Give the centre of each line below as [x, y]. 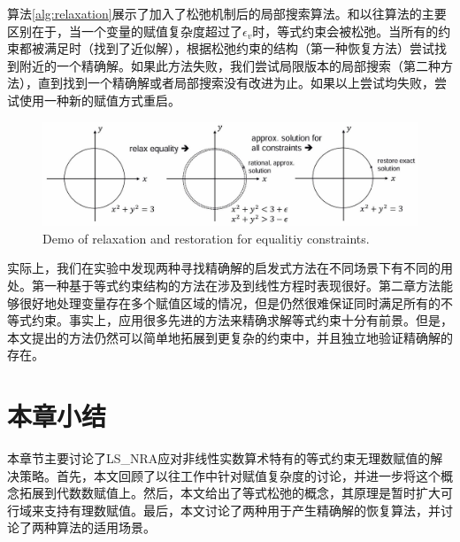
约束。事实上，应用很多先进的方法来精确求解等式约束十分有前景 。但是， [242, 320]
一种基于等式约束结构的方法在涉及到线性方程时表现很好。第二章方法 [242, 285]
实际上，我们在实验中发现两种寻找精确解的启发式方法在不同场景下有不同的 [224, 268]
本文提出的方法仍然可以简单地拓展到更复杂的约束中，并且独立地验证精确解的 [230, 337]
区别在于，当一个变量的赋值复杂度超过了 [125, 31]
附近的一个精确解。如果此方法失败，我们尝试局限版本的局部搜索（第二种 [230, 65]
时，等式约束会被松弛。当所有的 [345, 31]
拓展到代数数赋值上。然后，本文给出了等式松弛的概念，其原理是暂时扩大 [230, 493]
